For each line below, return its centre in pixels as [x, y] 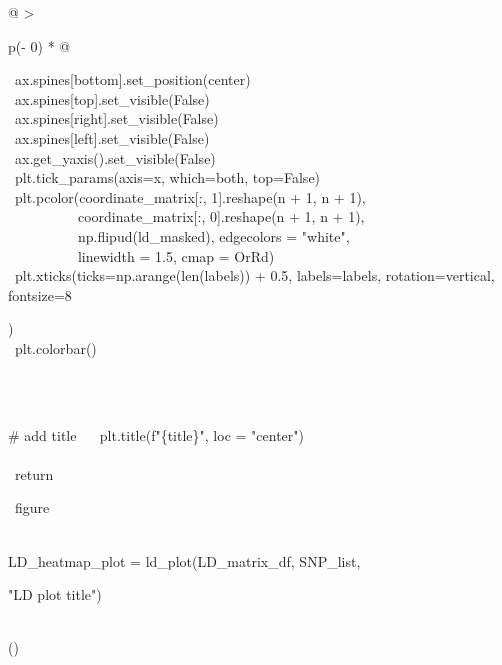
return [34, 473]
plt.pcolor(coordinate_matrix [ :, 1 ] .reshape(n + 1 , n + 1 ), [190, 196]
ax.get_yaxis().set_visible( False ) [115, 157]
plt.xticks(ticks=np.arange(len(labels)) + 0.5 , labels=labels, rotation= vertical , [254, 275]
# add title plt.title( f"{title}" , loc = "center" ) [156, 434]
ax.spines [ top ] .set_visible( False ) [112, 98]
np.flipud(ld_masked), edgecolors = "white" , [213, 235]
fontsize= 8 [40, 294]
